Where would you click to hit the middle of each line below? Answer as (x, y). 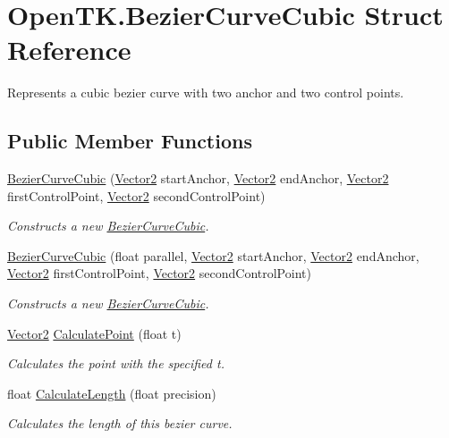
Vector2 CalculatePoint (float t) (94, 333)
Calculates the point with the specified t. (116, 363)
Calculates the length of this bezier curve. (120, 423)
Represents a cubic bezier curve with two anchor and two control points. (206, 93)
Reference (69, 50)
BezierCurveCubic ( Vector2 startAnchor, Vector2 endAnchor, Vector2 (198, 178)
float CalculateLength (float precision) (112, 393)
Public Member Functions (130, 141)
